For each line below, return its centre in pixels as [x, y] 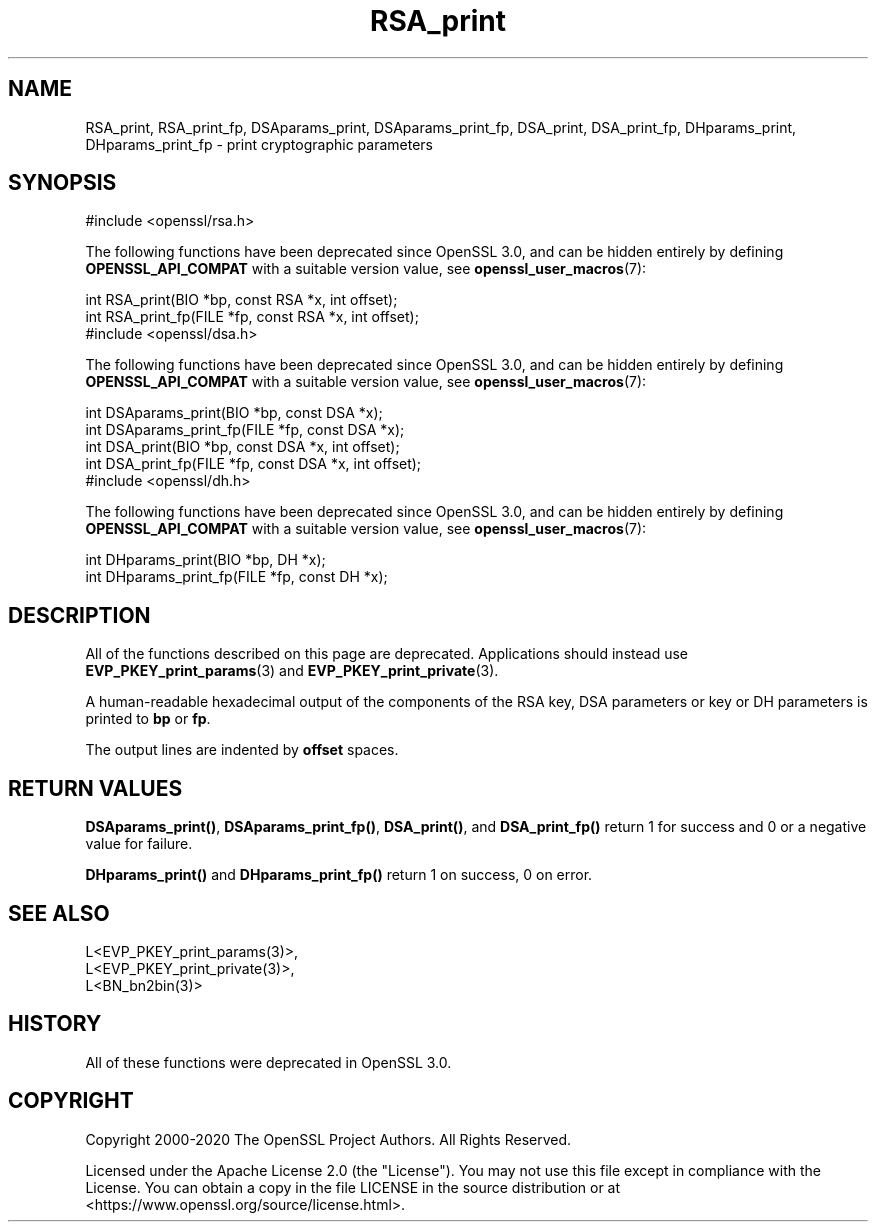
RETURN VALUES [95, 788]
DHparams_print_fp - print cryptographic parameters [259, 144]
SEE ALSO [59, 913]
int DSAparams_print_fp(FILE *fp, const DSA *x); [245, 430]
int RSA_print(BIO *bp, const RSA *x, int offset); [241, 300]
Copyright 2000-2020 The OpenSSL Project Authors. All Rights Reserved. [328, 1139]
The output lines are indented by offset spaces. [242, 750]
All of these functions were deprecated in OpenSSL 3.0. [268, 1062]
